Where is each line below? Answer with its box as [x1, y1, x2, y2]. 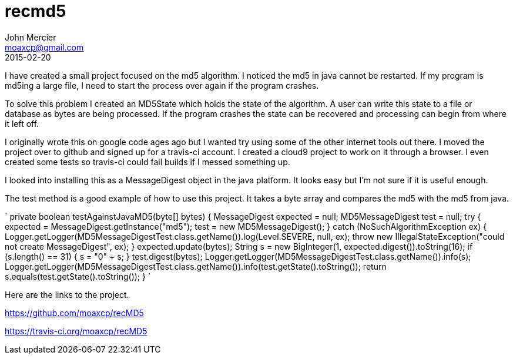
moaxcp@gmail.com [5, 42, 84, 52]
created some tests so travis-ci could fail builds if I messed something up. [5, 156, 290, 167]
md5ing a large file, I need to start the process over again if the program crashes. [5, 80, 319, 90]
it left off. [5, 118, 39, 129]
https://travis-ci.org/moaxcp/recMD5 [5, 326, 147, 336]
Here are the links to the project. [5, 289, 129, 300]
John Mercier [5, 32, 56, 42]
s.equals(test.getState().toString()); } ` [5, 271, 151, 281]
